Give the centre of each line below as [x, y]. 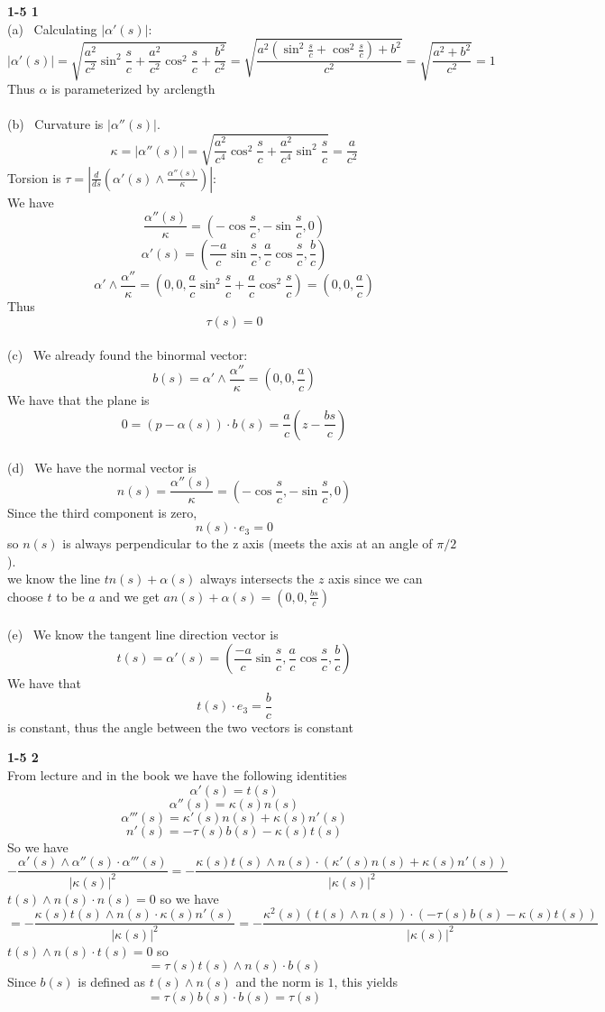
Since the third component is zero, [102, 512]
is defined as [112, 982]
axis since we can [376, 579]
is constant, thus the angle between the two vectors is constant [180, 727]
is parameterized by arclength [133, 89]
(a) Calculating [52, 28]
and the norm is [280, 982]
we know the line [54, 579]
